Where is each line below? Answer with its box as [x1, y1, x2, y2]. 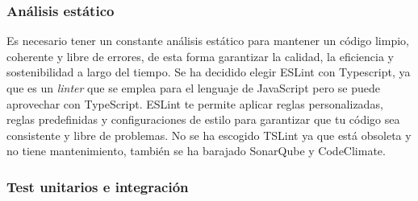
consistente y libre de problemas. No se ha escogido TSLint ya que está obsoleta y [6, 126, 412, 143]
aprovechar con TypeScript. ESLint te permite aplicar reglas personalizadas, [6, 95, 383, 112]
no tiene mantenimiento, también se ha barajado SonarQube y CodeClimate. [6, 142, 386, 159]
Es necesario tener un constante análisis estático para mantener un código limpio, [6, 32, 409, 49]
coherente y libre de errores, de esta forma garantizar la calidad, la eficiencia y [6, 47, 394, 64]
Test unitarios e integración [6, 176, 189, 196]
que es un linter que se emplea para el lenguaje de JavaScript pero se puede [6, 80, 380, 96]
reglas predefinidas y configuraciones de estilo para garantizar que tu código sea [6, 111, 400, 128]
